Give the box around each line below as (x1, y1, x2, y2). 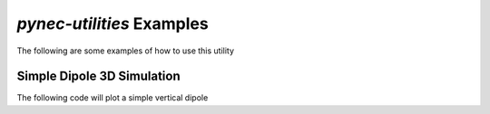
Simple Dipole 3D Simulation (16, 69, 181, 84)
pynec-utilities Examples (16, 14, 209, 33)
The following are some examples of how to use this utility (16, 45, 235, 56)
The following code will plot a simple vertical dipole (16, 92, 209, 103)
